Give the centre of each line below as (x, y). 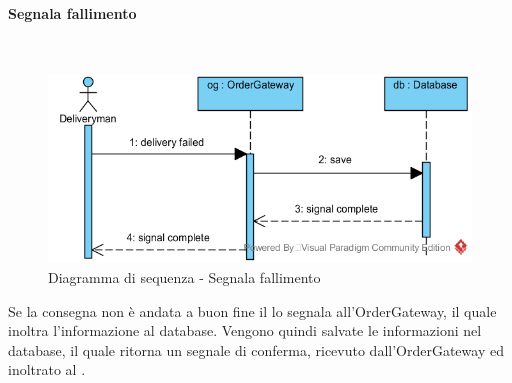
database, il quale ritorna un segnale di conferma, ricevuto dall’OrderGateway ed (256, 349)
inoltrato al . (47, 369)
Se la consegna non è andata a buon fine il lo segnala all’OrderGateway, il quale (252, 310)
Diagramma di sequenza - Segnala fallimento (184, 277)
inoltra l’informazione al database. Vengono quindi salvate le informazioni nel (245, 330)
